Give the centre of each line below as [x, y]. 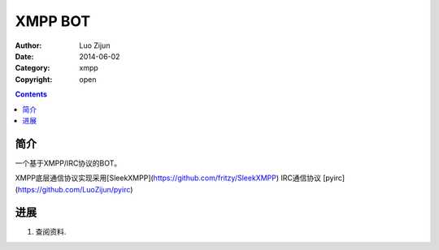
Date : [24, 56]
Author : [28, 45]
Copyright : [34, 79]
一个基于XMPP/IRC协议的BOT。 [68, 163]
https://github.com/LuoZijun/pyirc [74, 189]
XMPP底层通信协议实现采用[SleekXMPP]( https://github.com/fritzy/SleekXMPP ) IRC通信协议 [168, 178]
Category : [33, 68]
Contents [31, 94]
